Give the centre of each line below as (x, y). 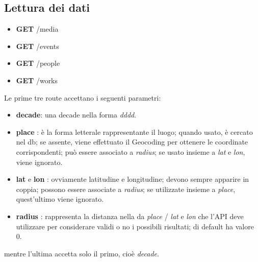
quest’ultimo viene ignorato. (60, 199)
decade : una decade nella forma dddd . (76, 115)
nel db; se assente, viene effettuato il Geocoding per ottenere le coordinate (132, 142)
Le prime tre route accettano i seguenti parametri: (83, 97)
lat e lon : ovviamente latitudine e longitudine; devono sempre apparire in (133, 179)
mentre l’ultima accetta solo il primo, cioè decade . (82, 253)
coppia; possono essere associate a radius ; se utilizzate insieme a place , (126, 189)
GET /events (37, 46)
